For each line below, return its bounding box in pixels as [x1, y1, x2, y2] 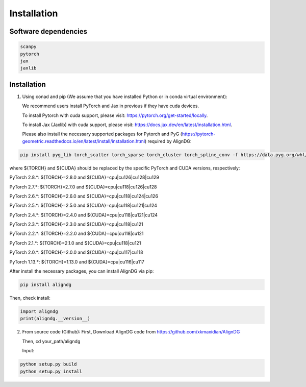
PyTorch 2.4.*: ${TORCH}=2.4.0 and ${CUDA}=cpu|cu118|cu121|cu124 [9, 212, 158, 218]
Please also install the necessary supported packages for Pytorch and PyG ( [22, 131, 183, 137]
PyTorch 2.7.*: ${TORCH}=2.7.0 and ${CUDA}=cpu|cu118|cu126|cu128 [9, 184, 157, 190]
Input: [22, 348, 35, 354]
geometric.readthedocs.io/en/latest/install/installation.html [22, 138, 145, 144]
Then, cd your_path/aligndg [22, 338, 81, 344]
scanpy [20, 44, 37, 50]
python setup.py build [20, 361, 77, 367]
